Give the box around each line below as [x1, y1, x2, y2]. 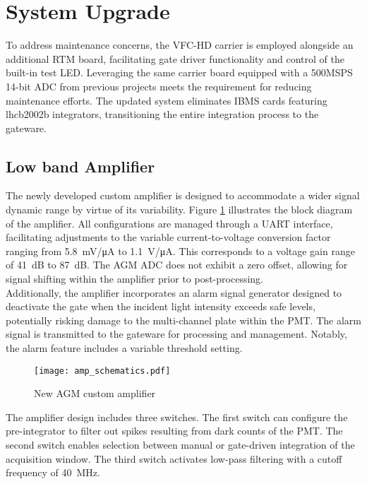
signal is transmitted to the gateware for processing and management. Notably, [6, 326, 347, 341]
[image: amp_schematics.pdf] [34, 365, 171, 376]
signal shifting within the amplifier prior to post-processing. [6, 271, 263, 286]
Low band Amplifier [6, 155, 155, 177]
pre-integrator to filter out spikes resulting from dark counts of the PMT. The [6, 423, 343, 438]
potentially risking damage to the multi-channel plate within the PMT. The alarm [6, 312, 361, 327]
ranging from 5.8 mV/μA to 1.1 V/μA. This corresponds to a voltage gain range [6, 243, 355, 258]
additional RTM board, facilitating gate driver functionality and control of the [6, 51, 344, 66]
